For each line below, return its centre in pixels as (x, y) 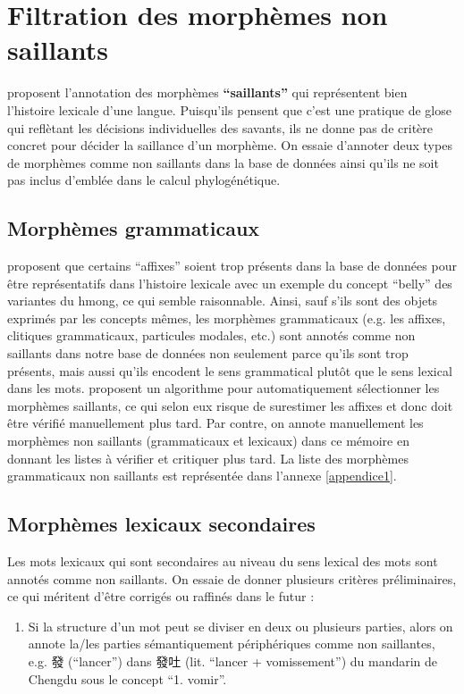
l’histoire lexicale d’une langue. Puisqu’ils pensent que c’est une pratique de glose (229, 109)
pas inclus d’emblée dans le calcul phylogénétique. (144, 180)
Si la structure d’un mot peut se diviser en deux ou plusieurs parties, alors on (240, 626)
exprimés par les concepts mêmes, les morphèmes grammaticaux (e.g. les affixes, (227, 318)
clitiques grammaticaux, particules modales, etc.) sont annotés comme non (211, 335)
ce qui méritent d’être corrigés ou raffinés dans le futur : (161, 596)
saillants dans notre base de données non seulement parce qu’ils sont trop (208, 353)
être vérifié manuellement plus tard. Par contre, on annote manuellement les (215, 423)
